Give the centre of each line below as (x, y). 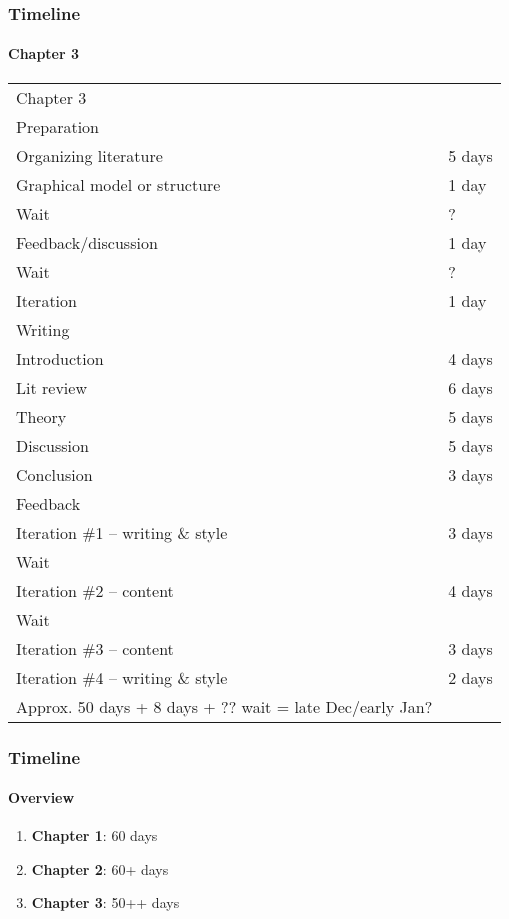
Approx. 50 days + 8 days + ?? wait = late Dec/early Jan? (224, 706)
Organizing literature (89, 155)
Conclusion (54, 474)
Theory (41, 416)
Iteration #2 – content (95, 590)
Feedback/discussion (87, 242)
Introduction (60, 358)
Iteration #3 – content (95, 648)
